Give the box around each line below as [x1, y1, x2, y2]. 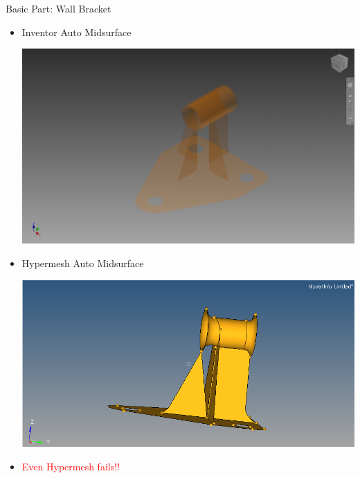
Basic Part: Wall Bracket [6, 1, 111, 15]
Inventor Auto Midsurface [21, 24, 132, 39]
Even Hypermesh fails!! [21, 459, 120, 473]
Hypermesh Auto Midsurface [21, 255, 144, 270]
